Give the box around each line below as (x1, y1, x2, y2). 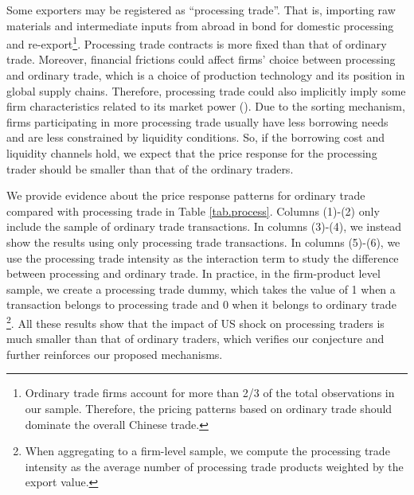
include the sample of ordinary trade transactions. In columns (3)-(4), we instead (6, 218, 401, 235)
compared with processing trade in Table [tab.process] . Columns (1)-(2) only (6, 202, 380, 219)
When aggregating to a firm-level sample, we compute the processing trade (25, 442, 390, 459)
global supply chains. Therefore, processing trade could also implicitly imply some (6, 82, 406, 99)
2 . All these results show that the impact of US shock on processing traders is (6, 312, 385, 331)
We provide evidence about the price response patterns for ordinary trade (6, 187, 365, 204)
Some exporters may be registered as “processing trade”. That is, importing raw (6, 2, 396, 18)
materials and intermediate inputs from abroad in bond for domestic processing (6, 17, 394, 33)
